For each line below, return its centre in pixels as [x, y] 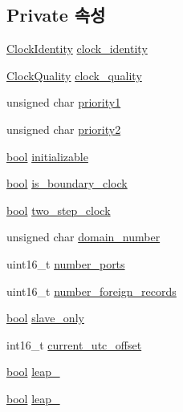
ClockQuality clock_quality [74, 75]
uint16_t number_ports [66, 263]
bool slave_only [45, 318]
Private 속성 [56, 15]
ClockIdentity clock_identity [77, 48]
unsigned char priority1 [64, 102]
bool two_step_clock [59, 210]
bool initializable [47, 156]
